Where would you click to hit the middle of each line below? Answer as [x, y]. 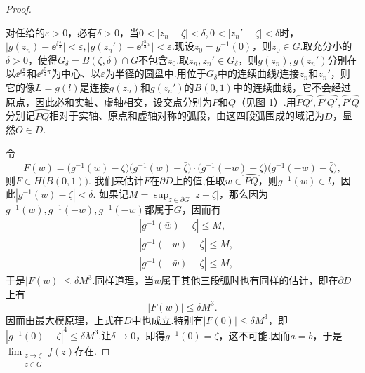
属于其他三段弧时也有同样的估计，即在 [250, 280]
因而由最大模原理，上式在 [65, 319]
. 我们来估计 [116, 180]
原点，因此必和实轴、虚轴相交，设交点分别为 [109, 101]
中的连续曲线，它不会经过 [292, 87]
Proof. [19, 8]
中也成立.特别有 [167, 319]
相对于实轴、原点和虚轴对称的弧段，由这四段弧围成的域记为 [187, 115]
